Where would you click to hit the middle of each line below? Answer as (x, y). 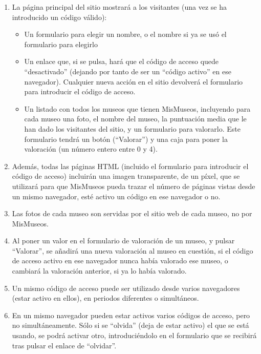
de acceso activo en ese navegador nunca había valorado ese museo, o (120, 261)
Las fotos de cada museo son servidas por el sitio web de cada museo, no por (132, 213)
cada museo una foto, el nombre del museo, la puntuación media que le (135, 119)
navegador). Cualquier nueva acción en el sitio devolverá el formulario (134, 81)
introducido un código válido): (59, 17)
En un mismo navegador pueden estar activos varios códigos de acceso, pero (131, 315)
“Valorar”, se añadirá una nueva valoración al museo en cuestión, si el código (133, 250)
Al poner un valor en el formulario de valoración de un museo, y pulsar (123, 241)
